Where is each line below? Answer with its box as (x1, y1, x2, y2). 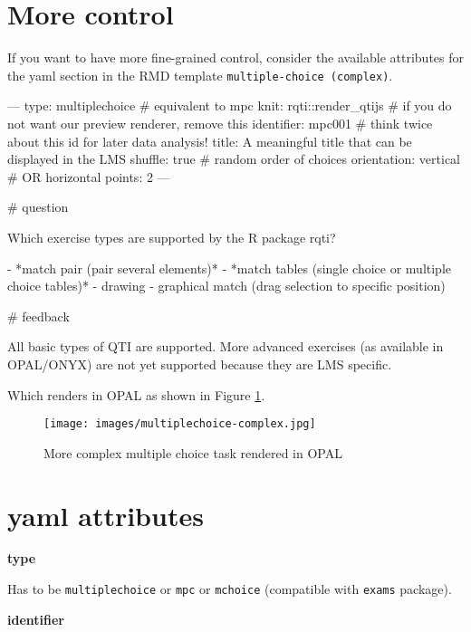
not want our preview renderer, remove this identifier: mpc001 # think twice (7, 113, 433, 132)
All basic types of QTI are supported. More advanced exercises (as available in (7, 337, 444, 356)
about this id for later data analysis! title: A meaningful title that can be (7, 131, 412, 150)
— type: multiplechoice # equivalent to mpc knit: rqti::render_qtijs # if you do (7, 96, 452, 115)
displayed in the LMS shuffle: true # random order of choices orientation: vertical (7, 149, 460, 168)
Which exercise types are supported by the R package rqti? (7, 227, 336, 246)
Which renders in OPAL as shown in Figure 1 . (7, 385, 265, 404)
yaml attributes (7, 496, 204, 533)
